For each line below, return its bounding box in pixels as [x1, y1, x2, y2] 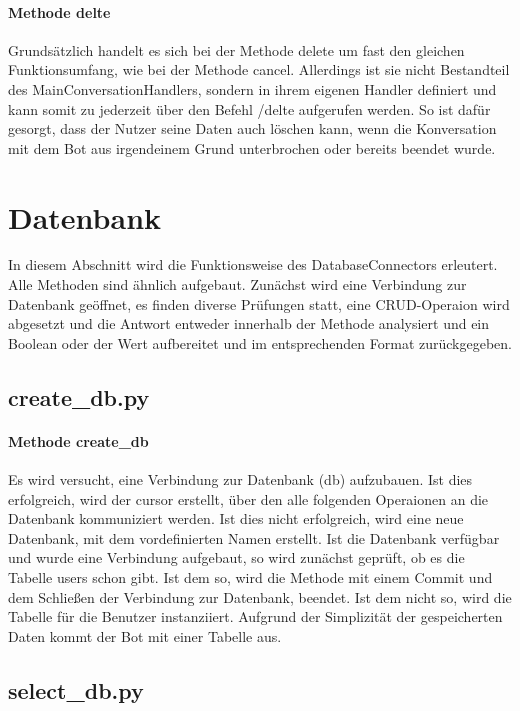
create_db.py [8, 381, 150, 412]
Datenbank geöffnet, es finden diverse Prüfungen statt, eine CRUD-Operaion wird [8, 293, 510, 314]
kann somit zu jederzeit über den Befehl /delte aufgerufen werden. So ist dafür [8, 98, 491, 119]
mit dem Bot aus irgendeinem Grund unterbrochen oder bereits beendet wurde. [8, 137, 496, 158]
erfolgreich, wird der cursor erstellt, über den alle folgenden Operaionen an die [8, 488, 489, 509]
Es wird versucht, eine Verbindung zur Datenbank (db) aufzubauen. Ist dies [8, 469, 473, 490]
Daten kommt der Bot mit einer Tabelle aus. [8, 625, 282, 646]
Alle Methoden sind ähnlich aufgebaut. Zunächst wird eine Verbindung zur [8, 274, 467, 295]
